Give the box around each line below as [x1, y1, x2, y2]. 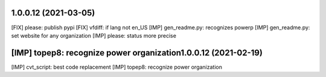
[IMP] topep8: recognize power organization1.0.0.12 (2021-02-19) [11, 48, 263, 58]
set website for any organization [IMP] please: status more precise [11, 32, 176, 39]
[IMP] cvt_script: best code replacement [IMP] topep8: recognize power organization [11, 63, 223, 70]
